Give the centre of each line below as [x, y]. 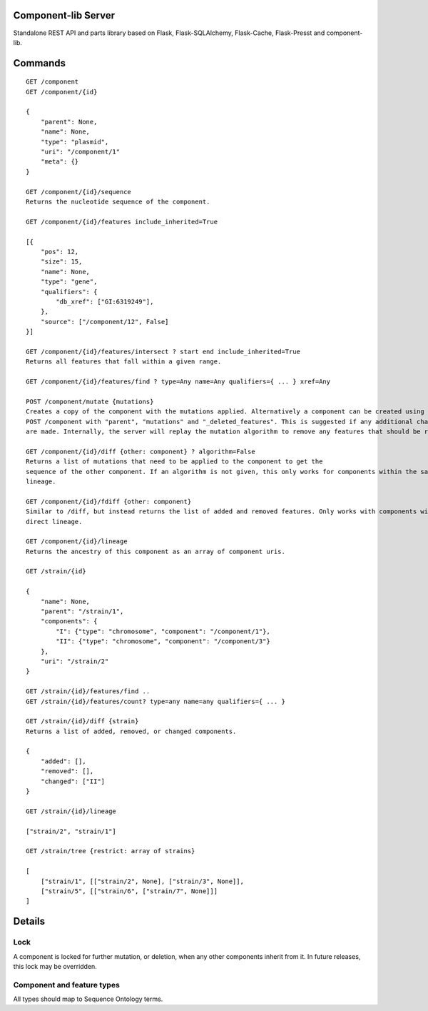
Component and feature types [67, 985]
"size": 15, [61, 262]
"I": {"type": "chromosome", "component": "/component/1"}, [163, 631]
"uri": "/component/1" [80, 152]
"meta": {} [60, 162]
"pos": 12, [60, 251]
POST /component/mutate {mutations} [90, 401]
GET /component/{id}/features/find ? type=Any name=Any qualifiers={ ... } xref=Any [178, 382]
